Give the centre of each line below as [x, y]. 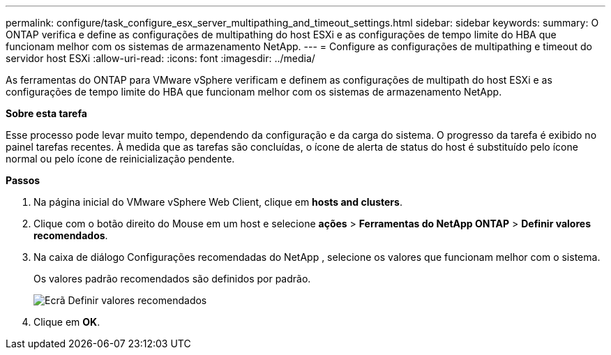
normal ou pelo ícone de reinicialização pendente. [120, 159]
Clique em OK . [67, 322]
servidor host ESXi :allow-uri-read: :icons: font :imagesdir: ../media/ [160, 58]
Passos [23, 180]
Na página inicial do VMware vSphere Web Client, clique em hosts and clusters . [218, 202]
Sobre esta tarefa [46, 113]
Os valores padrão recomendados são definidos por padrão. [172, 279]
